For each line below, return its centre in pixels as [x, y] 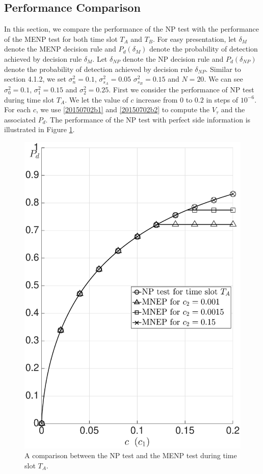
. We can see [223, 79]
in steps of [222, 99]
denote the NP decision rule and [173, 58]
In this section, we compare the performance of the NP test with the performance [131, 29]
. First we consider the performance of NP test [181, 90]
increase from [157, 99]
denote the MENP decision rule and [60, 49]
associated [20, 119]
